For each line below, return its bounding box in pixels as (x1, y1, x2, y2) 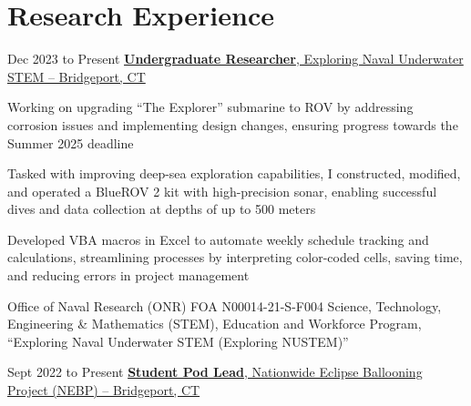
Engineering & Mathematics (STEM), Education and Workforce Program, (7, 314, 422, 333)
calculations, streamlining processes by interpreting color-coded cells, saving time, (7, 248, 463, 267)
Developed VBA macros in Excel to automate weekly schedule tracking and (7, 229, 429, 249)
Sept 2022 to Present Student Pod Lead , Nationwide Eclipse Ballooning (7, 362, 423, 381)
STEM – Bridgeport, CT (7, 66, 146, 86)
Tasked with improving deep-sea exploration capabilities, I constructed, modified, (7, 164, 461, 183)
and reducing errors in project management (7, 266, 250, 285)
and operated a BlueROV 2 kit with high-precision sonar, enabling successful (7, 181, 437, 200)
